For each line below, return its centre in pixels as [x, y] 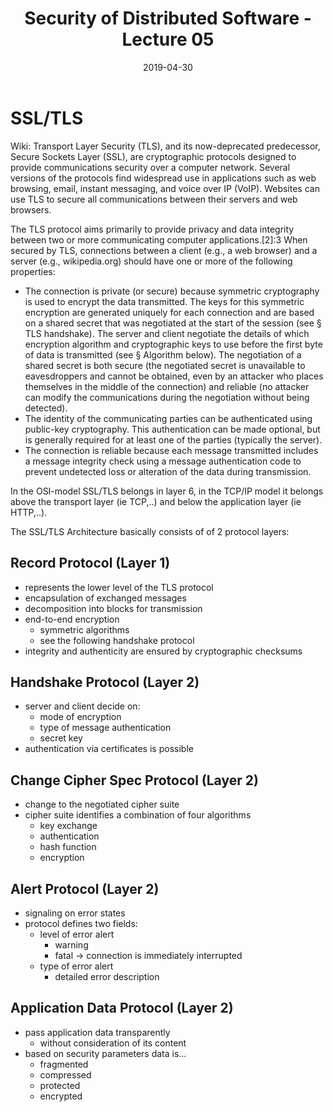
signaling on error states [75, 913]
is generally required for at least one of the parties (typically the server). [173, 439]
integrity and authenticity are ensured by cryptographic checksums [163, 651]
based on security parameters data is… [105, 1053]
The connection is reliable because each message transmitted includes [171, 450]
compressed [65, 1074]
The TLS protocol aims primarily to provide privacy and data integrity [152, 229]
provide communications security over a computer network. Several [150, 167]
